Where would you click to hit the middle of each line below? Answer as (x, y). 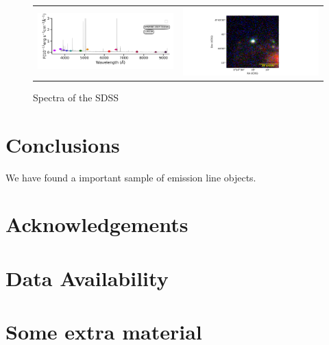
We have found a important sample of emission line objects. (131, 177)
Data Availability (87, 278)
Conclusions (63, 144)
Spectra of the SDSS (76, 97)
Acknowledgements (97, 224)
